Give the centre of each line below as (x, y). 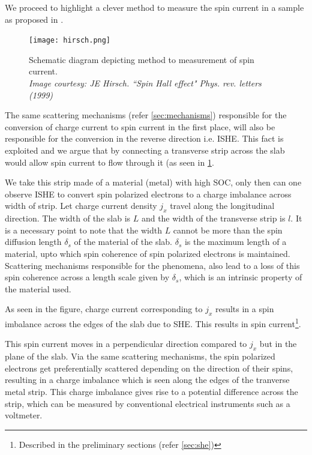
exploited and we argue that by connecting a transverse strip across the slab (145, 150)
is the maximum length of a (235, 242)
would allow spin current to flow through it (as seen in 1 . (109, 162)
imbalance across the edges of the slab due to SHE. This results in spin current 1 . (153, 323)
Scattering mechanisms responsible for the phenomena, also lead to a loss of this (152, 265)
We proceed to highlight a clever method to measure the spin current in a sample (154, 7)
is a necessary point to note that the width (83, 230)
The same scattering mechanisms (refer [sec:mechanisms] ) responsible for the (146, 115)
